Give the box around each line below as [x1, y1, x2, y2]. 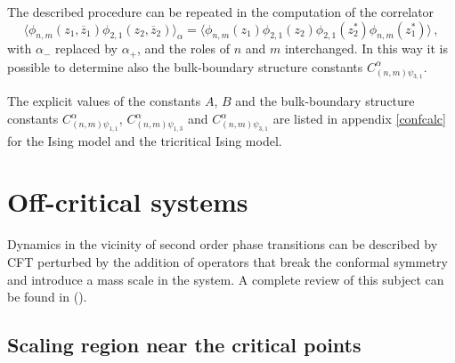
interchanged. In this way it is [284, 39, 448, 58]
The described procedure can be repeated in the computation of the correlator [7, 3, 435, 20]
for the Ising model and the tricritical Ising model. [7, 131, 282, 149]
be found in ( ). [7, 287, 87, 306]
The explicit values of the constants [7, 92, 201, 110]
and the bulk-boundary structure [235, 92, 415, 110]
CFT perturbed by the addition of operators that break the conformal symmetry [7, 253, 448, 270]
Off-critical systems [7, 183, 248, 220]
